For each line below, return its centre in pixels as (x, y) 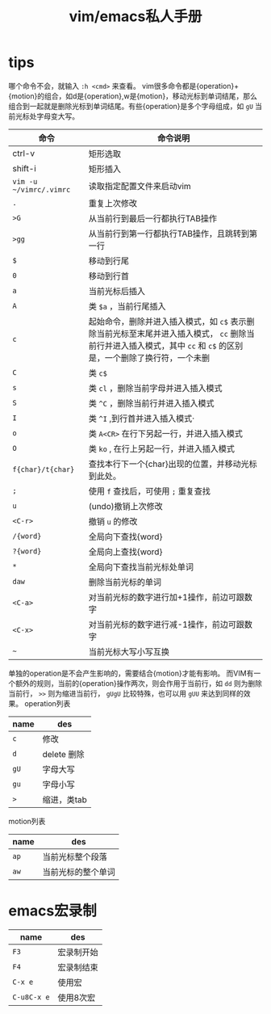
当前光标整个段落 (75, 856)
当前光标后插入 (117, 291)
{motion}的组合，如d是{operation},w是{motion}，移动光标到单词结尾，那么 (133, 96)
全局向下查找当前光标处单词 (141, 566)
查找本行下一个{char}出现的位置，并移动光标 (173, 464)
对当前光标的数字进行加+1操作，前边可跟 (166, 597)
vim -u (25, 181)
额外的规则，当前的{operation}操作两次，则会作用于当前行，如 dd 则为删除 (139, 683)
